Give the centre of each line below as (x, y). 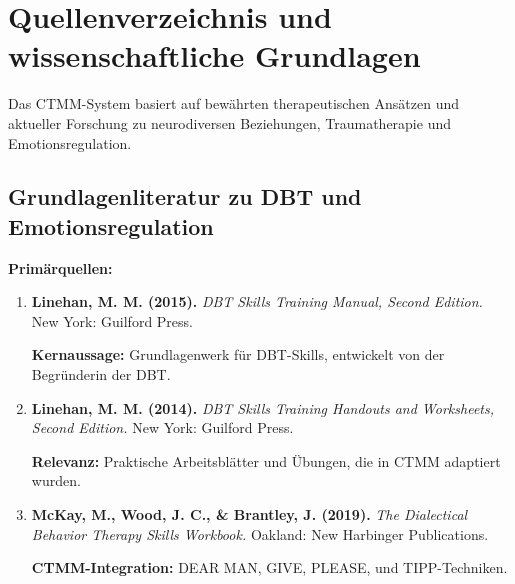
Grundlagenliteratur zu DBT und (185, 196)
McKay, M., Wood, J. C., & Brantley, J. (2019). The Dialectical (249, 514)
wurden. (56, 480)
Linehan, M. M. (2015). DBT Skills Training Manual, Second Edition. (257, 301)
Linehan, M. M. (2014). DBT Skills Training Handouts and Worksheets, (262, 407)
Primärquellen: (60, 267)
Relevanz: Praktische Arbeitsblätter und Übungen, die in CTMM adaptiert (266, 460)
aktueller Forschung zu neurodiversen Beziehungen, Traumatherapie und (229, 122)
